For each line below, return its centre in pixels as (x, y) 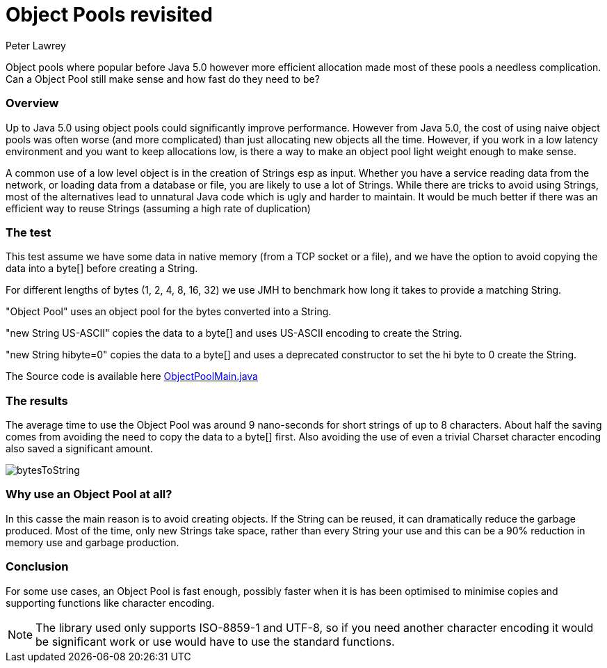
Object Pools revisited (109, 15)
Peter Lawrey (36, 45)
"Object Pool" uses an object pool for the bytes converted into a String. (169, 312)
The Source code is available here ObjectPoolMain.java (132, 376)
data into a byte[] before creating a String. (102, 269)
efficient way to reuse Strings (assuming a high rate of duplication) (158, 208)
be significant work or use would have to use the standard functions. (215, 641)
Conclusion (37, 567)
